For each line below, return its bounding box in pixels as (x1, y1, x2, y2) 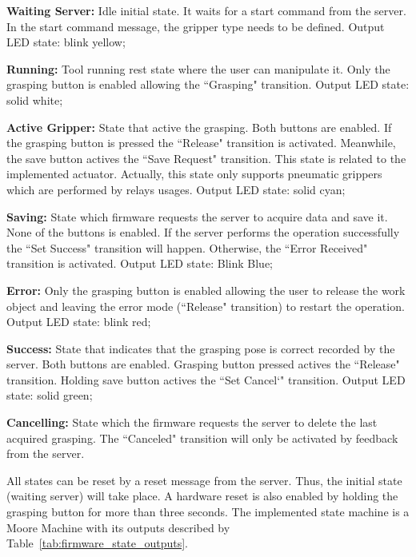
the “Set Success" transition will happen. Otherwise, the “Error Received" (6, 239, 368, 256)
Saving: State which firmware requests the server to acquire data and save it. (6, 208, 388, 225)
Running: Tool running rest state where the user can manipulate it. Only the (6, 60, 390, 77)
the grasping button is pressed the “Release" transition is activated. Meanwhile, (6, 134, 396, 151)
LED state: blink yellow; (6, 34, 126, 50)
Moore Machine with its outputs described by (6, 519, 230, 535)
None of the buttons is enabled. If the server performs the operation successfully (6, 224, 400, 241)
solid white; (6, 91, 63, 108)
